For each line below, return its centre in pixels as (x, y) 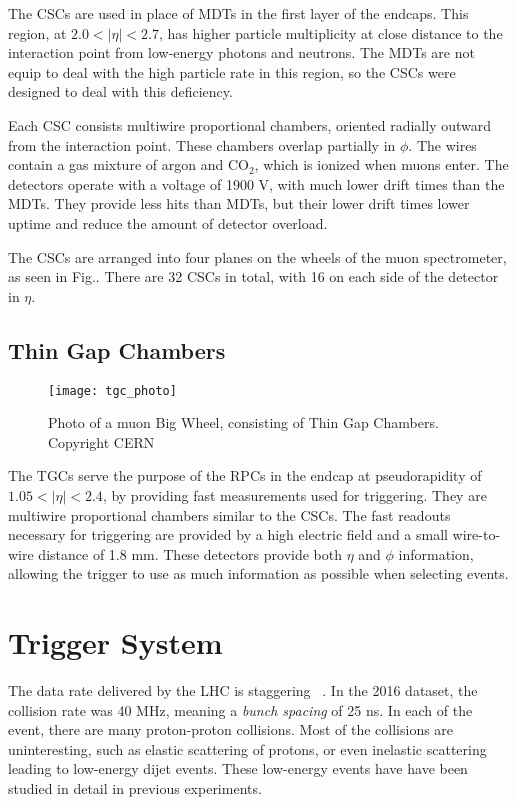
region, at (37, 32)
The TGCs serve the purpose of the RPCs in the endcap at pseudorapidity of (245, 475)
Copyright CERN (101, 441)
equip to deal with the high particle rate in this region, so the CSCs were (232, 71)
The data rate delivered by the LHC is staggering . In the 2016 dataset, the (243, 690)
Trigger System (115, 642)
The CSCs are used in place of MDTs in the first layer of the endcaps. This (238, 13)
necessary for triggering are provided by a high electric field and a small (228, 534)
